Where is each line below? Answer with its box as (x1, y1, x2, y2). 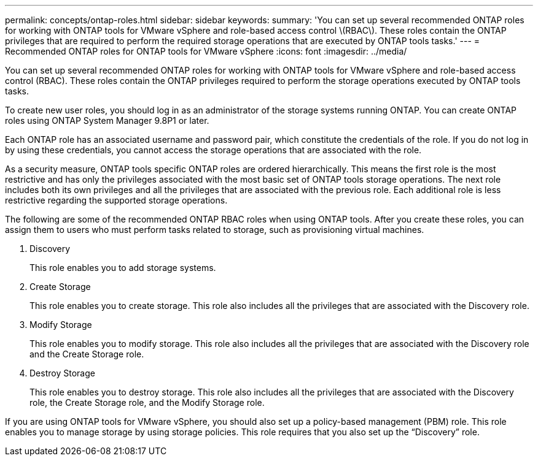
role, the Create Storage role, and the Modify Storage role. (29, 397, 265, 408)
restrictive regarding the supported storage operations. (5, 195, 228, 205)
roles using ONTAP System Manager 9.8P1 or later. (5, 115, 209, 126)
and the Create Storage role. (29, 349, 144, 359)
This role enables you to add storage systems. (29, 262, 216, 273)
